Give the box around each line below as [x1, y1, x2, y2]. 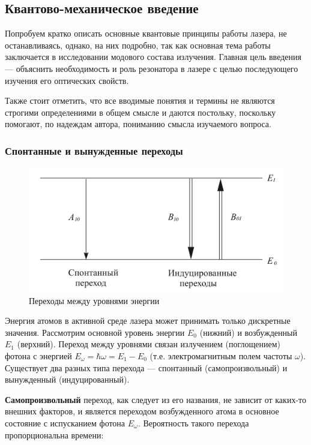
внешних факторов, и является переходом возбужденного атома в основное [5, 405, 279, 417]
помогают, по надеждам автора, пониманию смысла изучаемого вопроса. [5, 118, 271, 130]
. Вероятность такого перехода [137, 416, 249, 429]
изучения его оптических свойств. [5, 74, 129, 86]
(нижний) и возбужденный [199, 326, 297, 338]
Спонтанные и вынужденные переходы [5, 143, 183, 158]
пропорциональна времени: [5, 428, 104, 441]
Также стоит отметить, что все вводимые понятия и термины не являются [5, 94, 275, 107]
